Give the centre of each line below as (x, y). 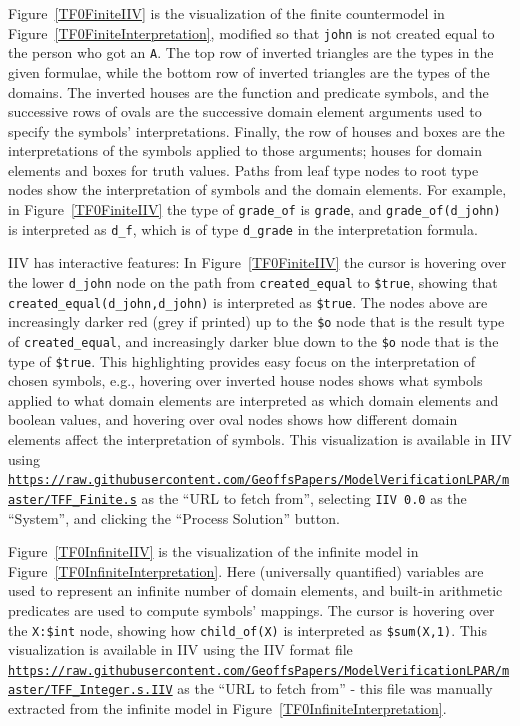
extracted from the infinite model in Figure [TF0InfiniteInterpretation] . (227, 708)
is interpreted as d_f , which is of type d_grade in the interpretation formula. (243, 228)
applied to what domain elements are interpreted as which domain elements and (253, 399)
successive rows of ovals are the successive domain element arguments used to (245, 111)
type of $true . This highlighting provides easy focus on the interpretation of (242, 360)
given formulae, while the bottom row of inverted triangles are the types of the (249, 71)
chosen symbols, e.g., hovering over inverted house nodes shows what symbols (245, 380)
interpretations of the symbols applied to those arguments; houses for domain (245, 150)
